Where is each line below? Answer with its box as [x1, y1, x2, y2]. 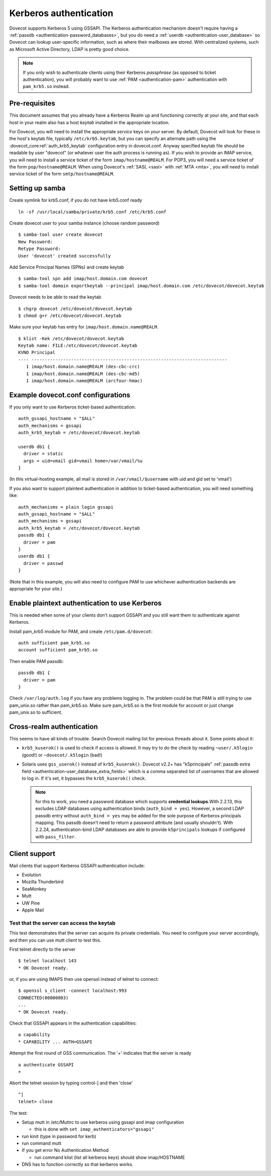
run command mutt [22, 1140, 62, 1146]
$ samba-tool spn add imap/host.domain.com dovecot [18, 276, 148, 282]
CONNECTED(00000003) [18, 995, 69, 1000]
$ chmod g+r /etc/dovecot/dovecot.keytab [18, 312, 121, 318]
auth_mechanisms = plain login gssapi [18, 504, 114, 510]
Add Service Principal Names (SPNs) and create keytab [9, 264, 124, 270]
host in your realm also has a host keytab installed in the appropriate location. [9, 119, 170, 125]
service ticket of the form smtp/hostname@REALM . [9, 171, 114, 177]
